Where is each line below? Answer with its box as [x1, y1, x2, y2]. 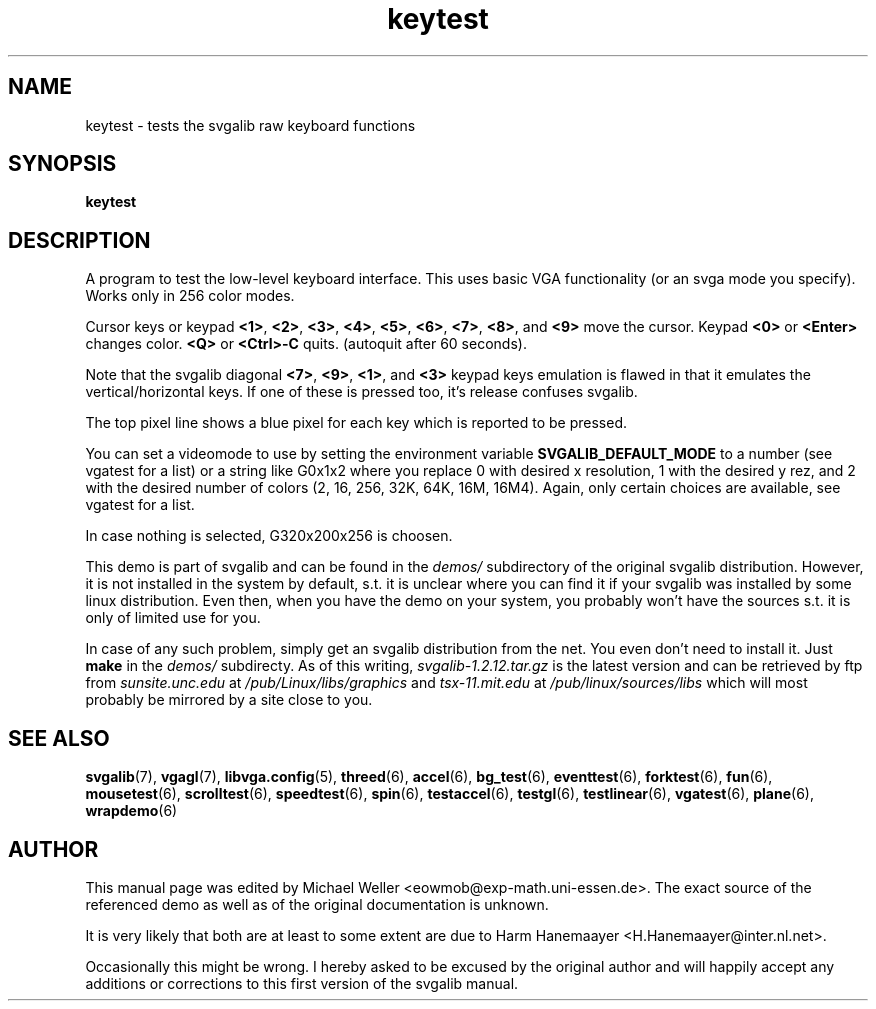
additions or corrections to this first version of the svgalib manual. [85, 974, 519, 992]
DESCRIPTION [8, 227, 151, 253]
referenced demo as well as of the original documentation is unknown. [85, 895, 549, 913]
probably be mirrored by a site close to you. [85, 691, 373, 709]
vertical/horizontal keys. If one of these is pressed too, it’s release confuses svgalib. [85, 383, 638, 401]
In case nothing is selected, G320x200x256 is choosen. [85, 527, 453, 545]
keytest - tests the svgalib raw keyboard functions [85, 116, 416, 134]
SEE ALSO [8, 725, 110, 751]
